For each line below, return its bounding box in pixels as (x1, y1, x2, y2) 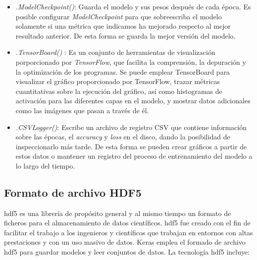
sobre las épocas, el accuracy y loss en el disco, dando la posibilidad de (15, 131, 230, 142)
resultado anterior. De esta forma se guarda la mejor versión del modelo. (15, 30, 236, 41)
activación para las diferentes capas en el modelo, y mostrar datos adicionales (15, 95, 251, 106)
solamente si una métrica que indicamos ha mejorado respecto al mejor (15, 21, 231, 31)
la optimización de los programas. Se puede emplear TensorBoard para (15, 66, 230, 77)
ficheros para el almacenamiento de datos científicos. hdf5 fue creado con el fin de (4, 217, 251, 228)
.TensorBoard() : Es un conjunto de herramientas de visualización (15, 47, 215, 57)
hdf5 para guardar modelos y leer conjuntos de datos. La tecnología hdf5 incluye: (4, 247, 250, 257)
